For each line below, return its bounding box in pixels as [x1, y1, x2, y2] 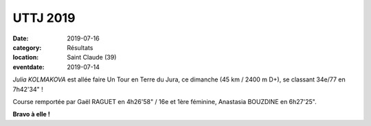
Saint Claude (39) [67, 53, 117, 62]
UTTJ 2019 [12, 10, 76, 25]
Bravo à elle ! [12, 110, 51, 118]
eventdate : [12, 62, 45, 71]
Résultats [67, 43, 93, 51]
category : [12, 43, 42, 51]
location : [12, 53, 39, 62]
